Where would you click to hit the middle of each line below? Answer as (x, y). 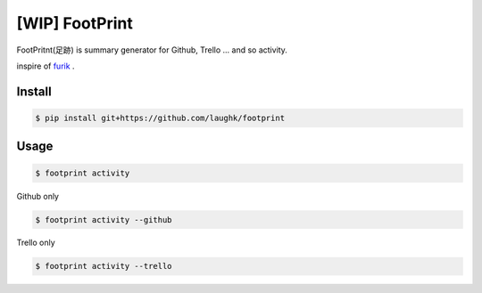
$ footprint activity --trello (104, 266)
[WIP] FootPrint (75, 23)
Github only (38, 196)
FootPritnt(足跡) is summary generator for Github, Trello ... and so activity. (152, 50)
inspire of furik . (46, 66)
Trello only (36, 243)
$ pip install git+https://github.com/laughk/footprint (160, 118)
